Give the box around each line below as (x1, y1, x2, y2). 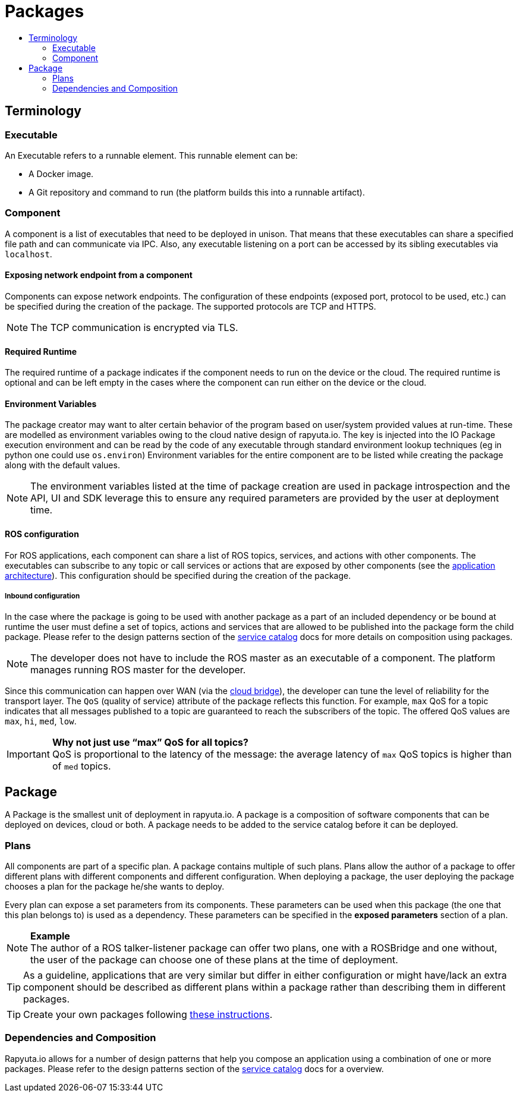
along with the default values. (5, 460, 120, 471)
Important (7, 748, 50, 761)
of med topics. (52, 760, 111, 773)
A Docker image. (29, 168, 94, 179)
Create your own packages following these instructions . (23, 1008, 273, 1020)
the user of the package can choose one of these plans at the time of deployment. (30, 953, 398, 966)
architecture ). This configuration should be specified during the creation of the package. (5, 570, 351, 581)
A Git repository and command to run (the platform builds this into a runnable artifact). (29, 187, 365, 197)
